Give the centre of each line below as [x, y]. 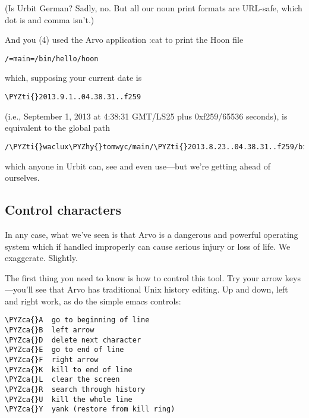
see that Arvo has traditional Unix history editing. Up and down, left [162, 289]
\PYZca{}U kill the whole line [69, 399]
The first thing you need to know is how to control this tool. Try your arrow [144, 277]
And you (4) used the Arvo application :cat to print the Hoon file [124, 40]
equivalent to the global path [57, 128]
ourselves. [22, 177]
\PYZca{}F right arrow [52, 360]
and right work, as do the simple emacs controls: [93, 301]
